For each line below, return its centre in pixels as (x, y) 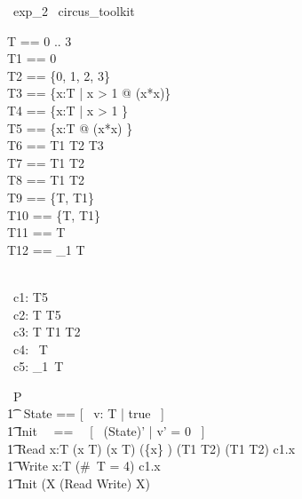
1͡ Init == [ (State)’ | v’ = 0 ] (106, 431)
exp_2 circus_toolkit (74, 11)
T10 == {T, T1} (54, 214)
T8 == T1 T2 (46, 180)
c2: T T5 (37, 314)
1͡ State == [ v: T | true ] (86, 413)
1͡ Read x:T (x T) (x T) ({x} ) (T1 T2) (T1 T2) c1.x (151, 448)
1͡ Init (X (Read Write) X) (79, 483)
